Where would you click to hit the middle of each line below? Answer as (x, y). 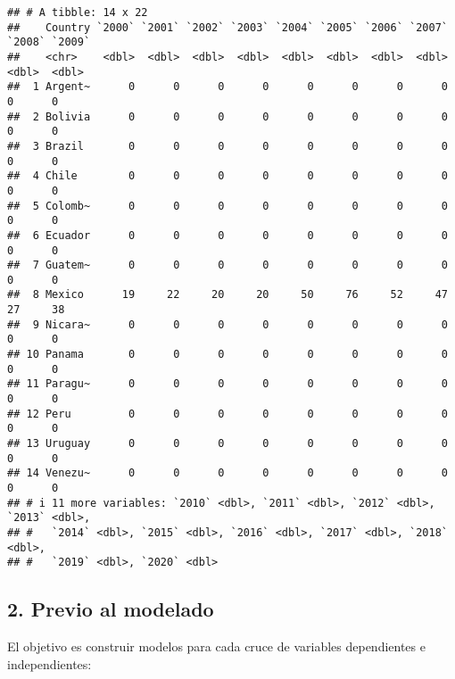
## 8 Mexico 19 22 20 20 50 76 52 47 (227, 295)
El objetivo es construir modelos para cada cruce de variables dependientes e (216, 646)
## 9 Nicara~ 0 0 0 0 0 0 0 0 (227, 324)
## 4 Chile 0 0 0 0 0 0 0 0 (227, 176)
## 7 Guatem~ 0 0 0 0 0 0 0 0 (227, 265)
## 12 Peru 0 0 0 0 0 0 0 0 (227, 414)
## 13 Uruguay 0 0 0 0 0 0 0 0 (227, 444)
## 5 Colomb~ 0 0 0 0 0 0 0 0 (227, 206)
